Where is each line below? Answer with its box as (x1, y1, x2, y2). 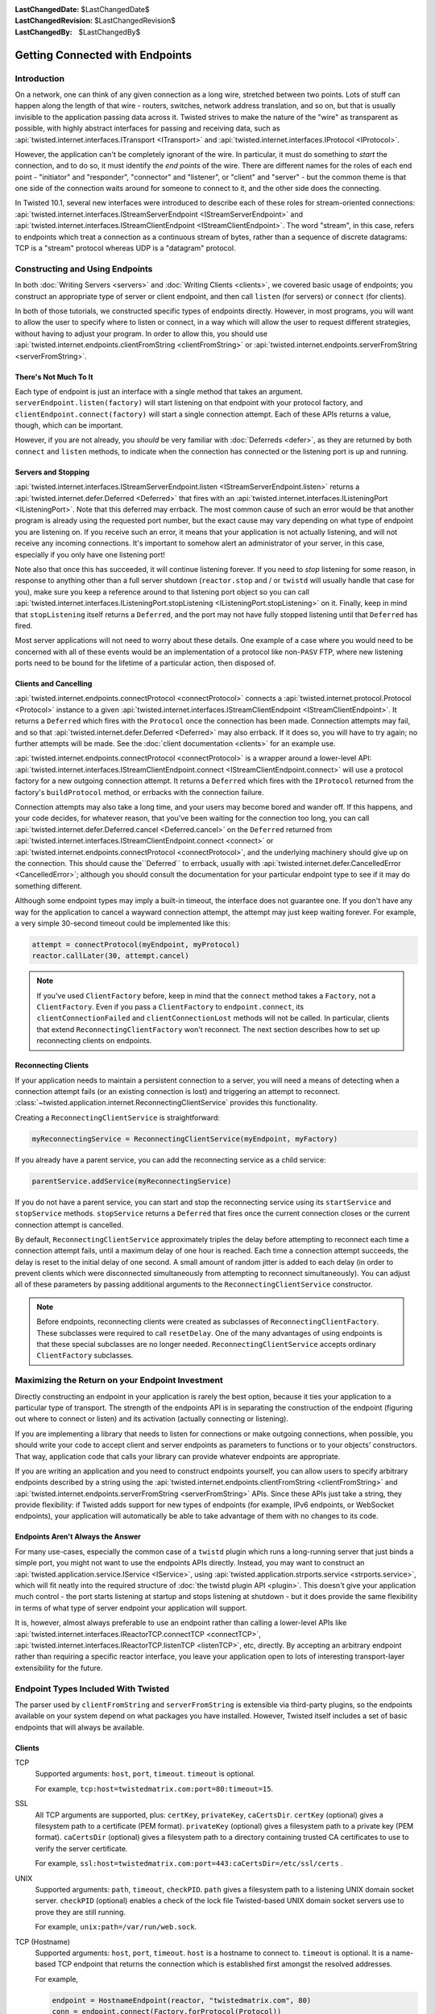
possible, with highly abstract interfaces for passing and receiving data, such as (14, 123, 281, 133)
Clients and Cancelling (14, 679, 93, 689)
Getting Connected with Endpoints (14, 48, 193, 62)
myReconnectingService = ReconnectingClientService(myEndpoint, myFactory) (31, 1134, 338, 1143)
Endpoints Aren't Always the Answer (14, 1531, 141, 1542)
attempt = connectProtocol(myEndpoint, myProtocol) (31, 939, 241, 949)
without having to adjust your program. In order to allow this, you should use (14, 329, 268, 338)
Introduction (14, 73, 64, 84)
